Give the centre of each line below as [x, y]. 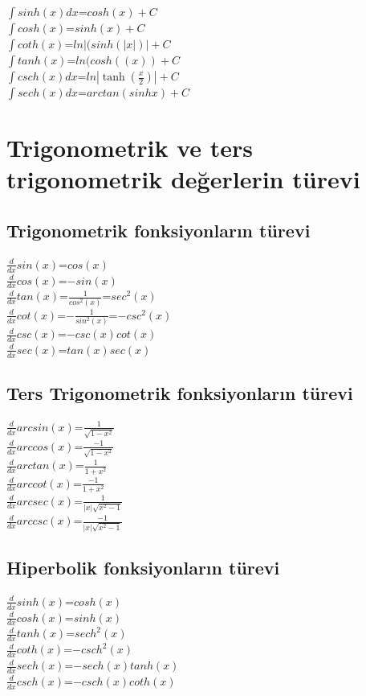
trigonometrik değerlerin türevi [183, 179]
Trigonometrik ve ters [130, 148]
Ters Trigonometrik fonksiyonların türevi [180, 393]
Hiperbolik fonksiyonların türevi [143, 567]
